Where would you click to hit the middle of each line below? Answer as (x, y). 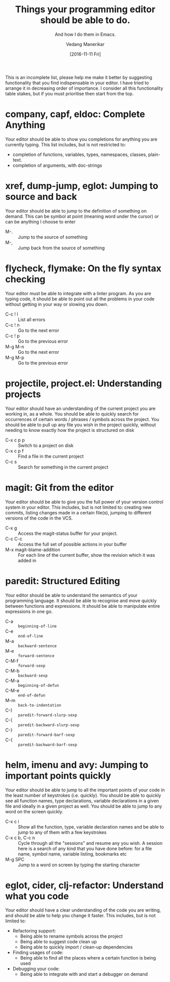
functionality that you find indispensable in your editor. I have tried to (77, 83)
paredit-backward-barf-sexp (48, 745)
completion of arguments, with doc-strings (57, 165)
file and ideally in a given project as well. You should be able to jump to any (84, 806)
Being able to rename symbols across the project (71, 936)
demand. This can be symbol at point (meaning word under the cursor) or (82, 216)
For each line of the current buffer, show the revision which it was (87, 555)
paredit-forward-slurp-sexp (48, 715)
